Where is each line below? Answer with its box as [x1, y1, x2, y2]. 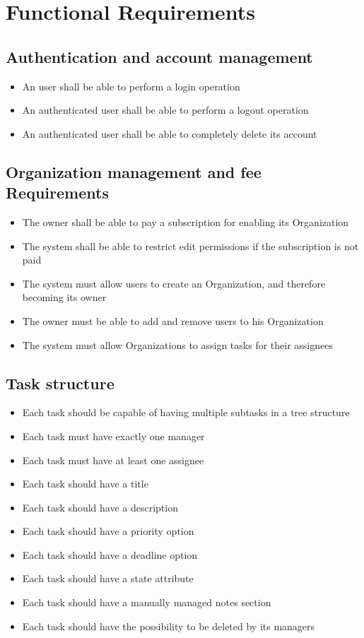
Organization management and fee [6, 160, 262, 182]
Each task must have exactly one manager [22, 428, 205, 443]
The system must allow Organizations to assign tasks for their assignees [22, 337, 333, 352]
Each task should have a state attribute [22, 571, 194, 586]
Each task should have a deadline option [22, 547, 198, 562]
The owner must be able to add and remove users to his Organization [22, 313, 324, 328]
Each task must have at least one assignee [22, 452, 204, 467]
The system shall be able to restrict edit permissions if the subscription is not [22, 238, 359, 253]
